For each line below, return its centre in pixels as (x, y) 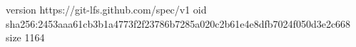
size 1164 (25, 37)
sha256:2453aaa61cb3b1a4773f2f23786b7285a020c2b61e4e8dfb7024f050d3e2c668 (178, 23)
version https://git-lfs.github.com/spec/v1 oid (106, 9)
